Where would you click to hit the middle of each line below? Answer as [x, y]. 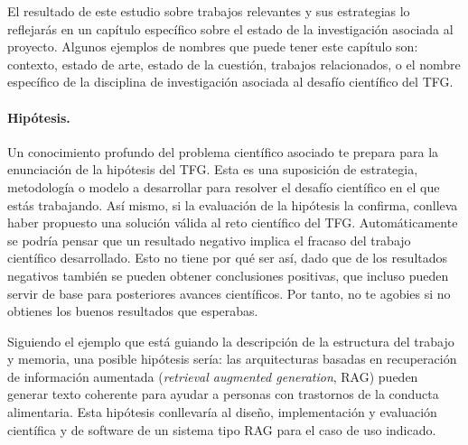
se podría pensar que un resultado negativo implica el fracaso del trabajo [209, 240]
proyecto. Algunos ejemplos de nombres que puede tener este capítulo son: [213, 46]
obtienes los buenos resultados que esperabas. [133, 311]
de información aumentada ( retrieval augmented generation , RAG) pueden [213, 376]
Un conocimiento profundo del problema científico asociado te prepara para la [223, 151]
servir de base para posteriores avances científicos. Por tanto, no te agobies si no [229, 293]
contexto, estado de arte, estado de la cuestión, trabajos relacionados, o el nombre [234, 64]
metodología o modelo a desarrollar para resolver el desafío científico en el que [224, 186]
